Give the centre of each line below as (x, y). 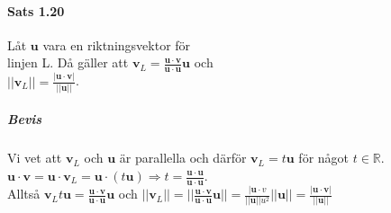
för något (324, 158)
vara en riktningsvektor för (117, 44)
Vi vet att (35, 158)
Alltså (24, 194)
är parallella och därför (183, 158)
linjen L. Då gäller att (68, 62)
